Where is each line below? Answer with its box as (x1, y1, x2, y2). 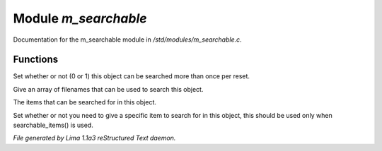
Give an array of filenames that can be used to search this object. (13, 85, 204, 93)
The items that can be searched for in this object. (13, 98, 157, 107)
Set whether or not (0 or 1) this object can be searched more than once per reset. (13, 72, 250, 80)
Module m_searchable (13, 11, 148, 26)
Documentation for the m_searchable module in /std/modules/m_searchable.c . (13, 35, 242, 44)
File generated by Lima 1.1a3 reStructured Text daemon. (13, 134, 176, 143)
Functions (13, 54, 59, 66)
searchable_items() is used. (13, 121, 93, 130)
